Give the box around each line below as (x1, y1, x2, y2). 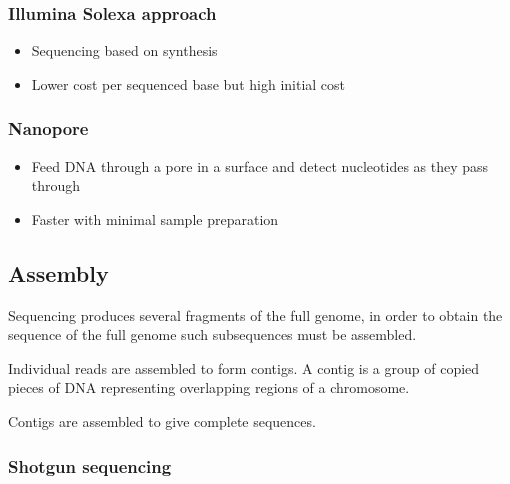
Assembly (8, 257, 109, 288)
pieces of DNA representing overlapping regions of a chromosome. (8, 377, 410, 398)
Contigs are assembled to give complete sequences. (8, 410, 316, 431)
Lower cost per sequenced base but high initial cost (31, 73, 346, 94)
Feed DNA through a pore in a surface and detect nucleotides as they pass (31, 155, 489, 176)
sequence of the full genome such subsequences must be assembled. (8, 324, 417, 345)
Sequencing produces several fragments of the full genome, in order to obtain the (8, 304, 503, 325)
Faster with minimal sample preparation (31, 208, 279, 229)
